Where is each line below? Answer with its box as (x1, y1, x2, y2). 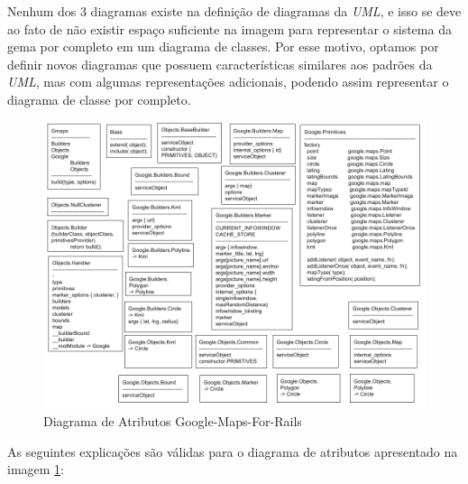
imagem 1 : (7, 460, 65, 479)
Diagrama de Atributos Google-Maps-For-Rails (43, 412, 302, 431)
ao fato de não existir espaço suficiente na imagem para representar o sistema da (7, 19, 452, 38)
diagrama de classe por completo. (7, 89, 191, 108)
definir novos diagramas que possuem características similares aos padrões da (7, 54, 433, 73)
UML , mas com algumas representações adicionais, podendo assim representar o (7, 72, 449, 91)
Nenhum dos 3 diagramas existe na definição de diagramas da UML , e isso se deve (7, 2, 462, 20)
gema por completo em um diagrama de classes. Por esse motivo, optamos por (7, 37, 439, 56)
